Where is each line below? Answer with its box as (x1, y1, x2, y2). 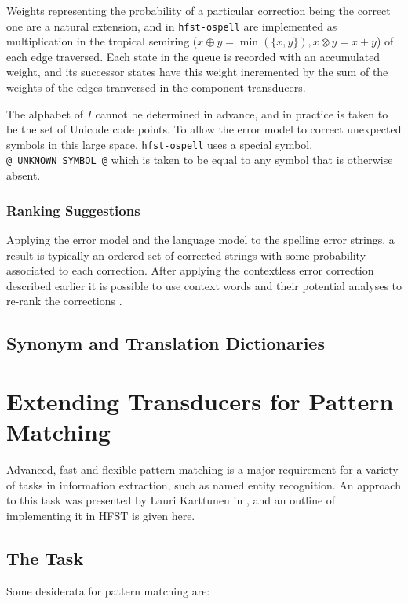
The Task (6, 545, 84, 569)
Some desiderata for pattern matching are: (6, 582, 210, 599)
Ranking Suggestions (6, 200, 140, 220)
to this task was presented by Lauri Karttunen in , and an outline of (6, 492, 336, 508)
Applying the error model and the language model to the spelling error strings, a (6, 231, 395, 247)
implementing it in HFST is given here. (6, 507, 195, 523)
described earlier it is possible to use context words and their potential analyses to (6, 277, 403, 293)
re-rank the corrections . (6, 293, 122, 309)
